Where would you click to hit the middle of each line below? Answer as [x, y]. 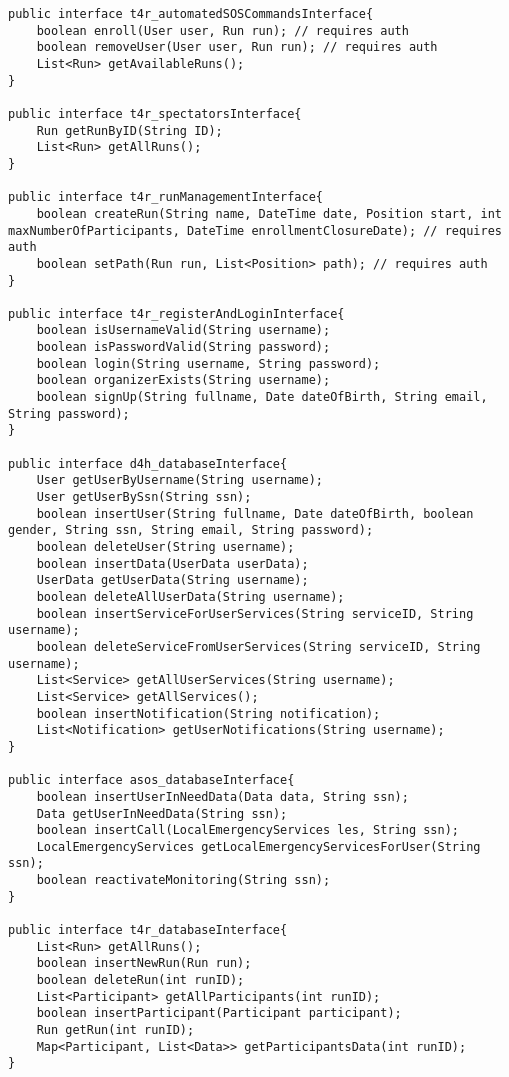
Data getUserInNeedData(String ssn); [162, 813]
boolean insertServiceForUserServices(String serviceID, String [255, 613]
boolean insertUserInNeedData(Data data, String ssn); [222, 796]
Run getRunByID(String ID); [129, 130]
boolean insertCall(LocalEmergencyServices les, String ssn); [248, 830]
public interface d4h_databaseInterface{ [148, 463]
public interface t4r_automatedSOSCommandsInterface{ [191, 14]
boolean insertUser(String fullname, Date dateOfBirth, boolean [255, 513]
